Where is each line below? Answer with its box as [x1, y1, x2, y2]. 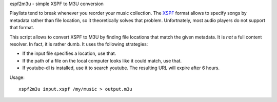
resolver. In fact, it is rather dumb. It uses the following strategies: [9, 41, 148, 47]
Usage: [9, 74, 25, 80]
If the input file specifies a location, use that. [22, 50, 116, 56]
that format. [9, 25, 34, 31]
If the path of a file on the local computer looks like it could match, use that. [22, 57, 182, 64]
